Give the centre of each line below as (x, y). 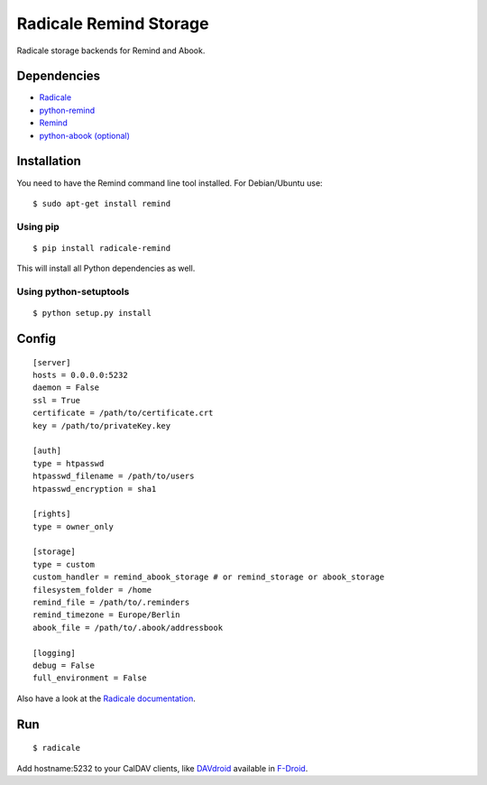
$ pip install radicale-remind (102, 248)
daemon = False (66, 388)
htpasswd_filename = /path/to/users (114, 476)
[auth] (47, 451)
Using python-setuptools (73, 291)
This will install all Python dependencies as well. (106, 268)
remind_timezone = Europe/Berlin (106, 615)
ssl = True (57, 400)
